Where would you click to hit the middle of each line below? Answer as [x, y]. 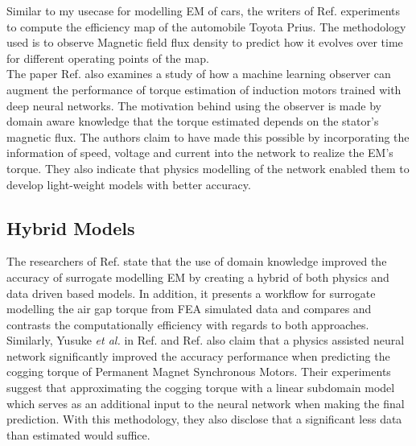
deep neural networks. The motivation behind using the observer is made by [194, 105]
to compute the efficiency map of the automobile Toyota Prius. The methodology [206, 26]
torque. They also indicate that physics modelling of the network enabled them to [208, 168]
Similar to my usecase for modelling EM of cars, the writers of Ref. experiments [204, 10]
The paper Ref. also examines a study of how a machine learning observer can [199, 74]
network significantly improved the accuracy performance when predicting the [198, 355]
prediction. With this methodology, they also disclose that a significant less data [204, 419]
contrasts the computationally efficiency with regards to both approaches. [188, 324]
